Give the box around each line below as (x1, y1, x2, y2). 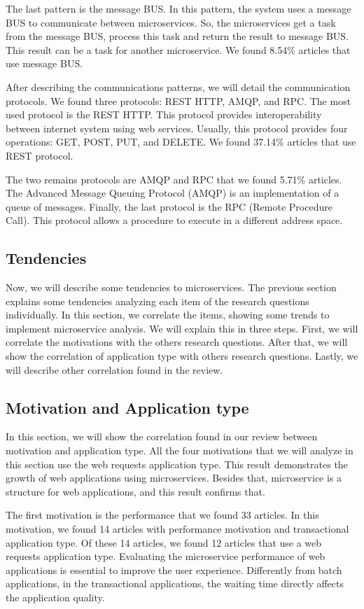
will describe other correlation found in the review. (6, 362, 223, 377)
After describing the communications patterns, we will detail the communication (6, 79, 351, 94)
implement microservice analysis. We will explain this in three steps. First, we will (6, 321, 358, 335)
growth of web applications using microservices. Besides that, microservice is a (6, 470, 342, 485)
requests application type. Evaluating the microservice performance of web (6, 549, 325, 563)
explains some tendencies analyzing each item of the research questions (6, 293, 309, 308)
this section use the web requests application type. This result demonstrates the (6, 456, 348, 471)
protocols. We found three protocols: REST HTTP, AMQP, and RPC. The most (6, 93, 351, 108)
